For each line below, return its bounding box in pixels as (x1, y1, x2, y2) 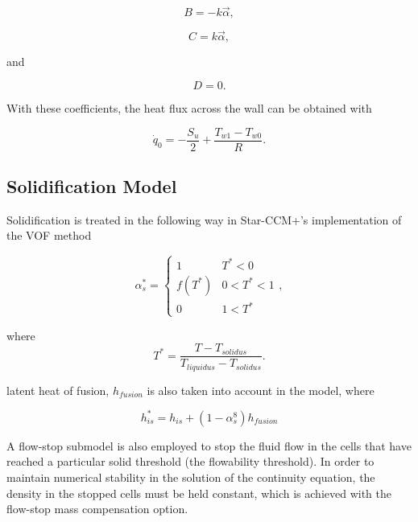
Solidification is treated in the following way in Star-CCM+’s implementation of (6, 211, 402, 228)
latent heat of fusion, (6, 381, 110, 398)
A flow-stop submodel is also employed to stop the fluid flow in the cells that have (6, 437, 412, 454)
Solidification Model (6, 174, 177, 199)
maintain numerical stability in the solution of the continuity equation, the (6, 469, 375, 486)
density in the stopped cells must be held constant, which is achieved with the (6, 484, 391, 501)
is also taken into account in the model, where (147, 381, 375, 398)
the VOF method (6, 227, 92, 244)
